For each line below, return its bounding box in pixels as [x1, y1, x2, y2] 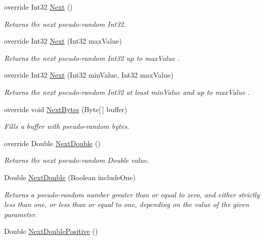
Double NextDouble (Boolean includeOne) [4, 172, 136, 182]
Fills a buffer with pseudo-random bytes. [4, 121, 129, 131]
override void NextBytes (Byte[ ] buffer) [4, 104, 127, 114]
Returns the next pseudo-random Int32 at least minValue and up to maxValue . [4, 86, 250, 97]
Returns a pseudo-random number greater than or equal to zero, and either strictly [4, 189, 260, 199]
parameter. [4, 209, 38, 219]
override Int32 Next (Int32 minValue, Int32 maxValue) [4, 70, 174, 80]
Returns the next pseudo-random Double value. [4, 155, 149, 165]
